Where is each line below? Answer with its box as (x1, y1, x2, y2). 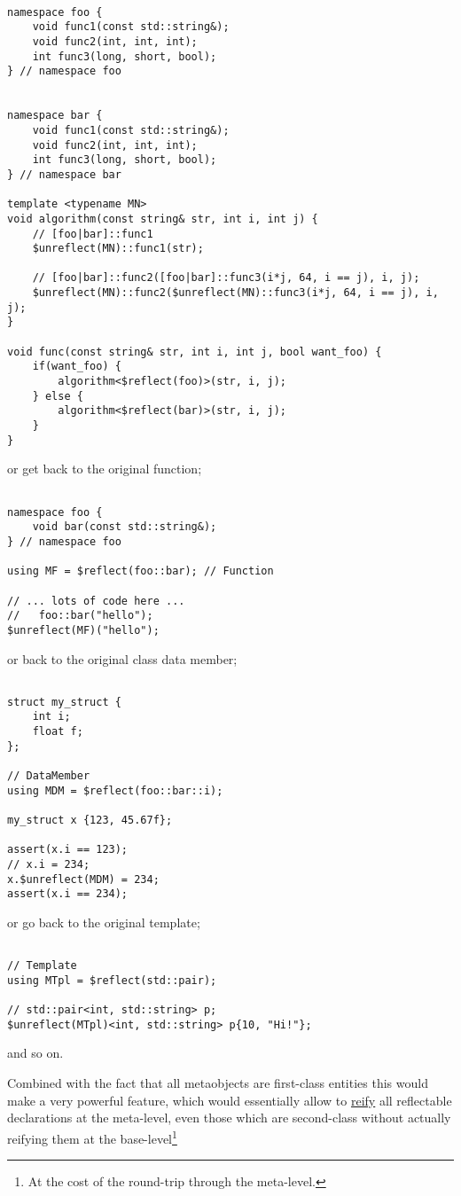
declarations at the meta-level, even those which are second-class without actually (7, 1108, 451, 1127)
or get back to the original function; (7, 459, 202, 478)
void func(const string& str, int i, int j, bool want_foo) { (7, 345, 382, 358)
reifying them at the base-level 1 (7, 1126, 177, 1147)
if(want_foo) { (32, 360, 121, 373)
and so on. (7, 1044, 64, 1062)
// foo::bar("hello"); (7, 609, 153, 622)
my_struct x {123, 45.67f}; (7, 814, 173, 826)
